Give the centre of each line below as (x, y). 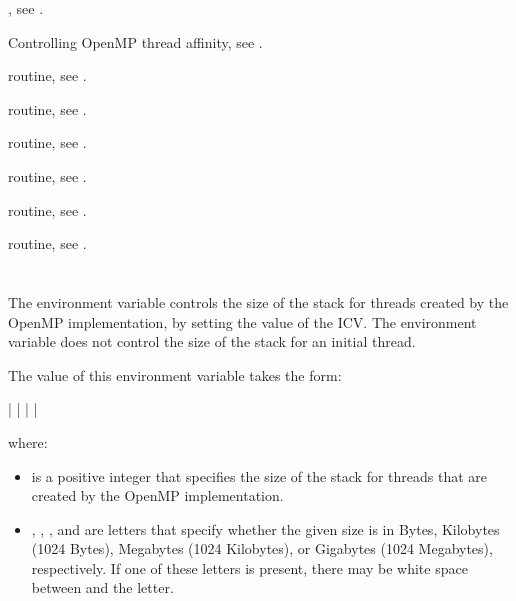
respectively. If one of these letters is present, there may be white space (249, 567)
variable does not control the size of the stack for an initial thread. (212, 341)
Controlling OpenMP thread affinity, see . (135, 41)
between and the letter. (102, 587)
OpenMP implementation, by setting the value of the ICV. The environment (242, 321)
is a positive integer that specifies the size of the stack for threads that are (259, 475)
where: (28, 441)
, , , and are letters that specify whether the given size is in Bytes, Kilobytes (265, 528)
